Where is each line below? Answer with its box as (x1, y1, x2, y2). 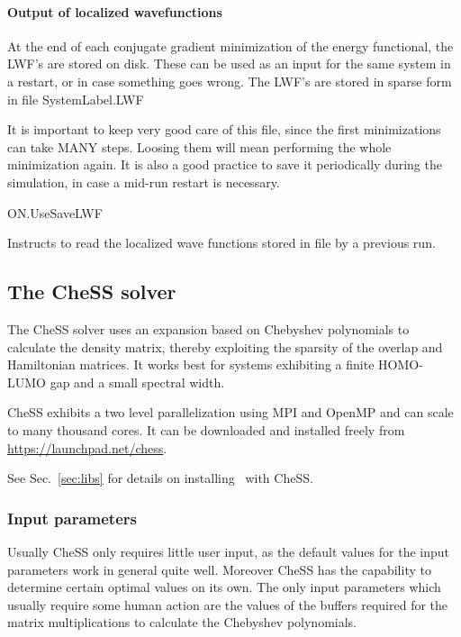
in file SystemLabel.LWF (7, 89, 144, 108)
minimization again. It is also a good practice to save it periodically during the (7, 155, 442, 174)
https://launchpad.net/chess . (7, 438, 167, 457)
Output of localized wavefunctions (7, 2, 222, 21)
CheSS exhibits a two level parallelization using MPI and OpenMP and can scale (7, 403, 454, 422)
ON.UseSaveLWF (7, 203, 103, 222)
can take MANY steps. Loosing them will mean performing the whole (7, 137, 392, 156)
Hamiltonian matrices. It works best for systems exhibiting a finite (7, 355, 375, 374)
